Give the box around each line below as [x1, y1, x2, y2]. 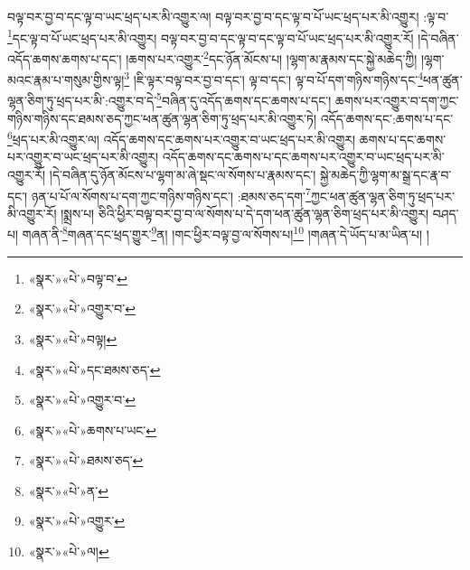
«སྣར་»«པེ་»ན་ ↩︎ [28, 481, 108, 500]
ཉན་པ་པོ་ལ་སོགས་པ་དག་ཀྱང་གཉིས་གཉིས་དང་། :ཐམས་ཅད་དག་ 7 [31, 183, 311, 205]
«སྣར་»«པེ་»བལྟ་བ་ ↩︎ [28, 268, 127, 287]
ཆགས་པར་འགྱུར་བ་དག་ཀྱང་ [334, 91, 459, 109]
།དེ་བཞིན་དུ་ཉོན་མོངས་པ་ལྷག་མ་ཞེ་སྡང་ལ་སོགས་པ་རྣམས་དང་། [49, 165, 316, 184]
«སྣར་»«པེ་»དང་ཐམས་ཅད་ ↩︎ [28, 360, 161, 378]
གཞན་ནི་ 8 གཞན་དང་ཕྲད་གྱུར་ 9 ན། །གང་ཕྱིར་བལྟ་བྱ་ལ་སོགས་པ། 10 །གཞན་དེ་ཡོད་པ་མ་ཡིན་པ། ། [22, 222, 429, 244]
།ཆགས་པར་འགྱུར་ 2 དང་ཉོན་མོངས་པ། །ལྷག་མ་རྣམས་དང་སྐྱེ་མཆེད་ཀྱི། [126, 46, 418, 68]
